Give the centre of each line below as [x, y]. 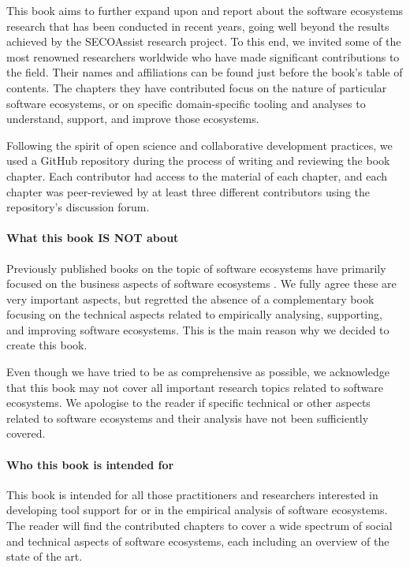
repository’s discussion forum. [78, 207]
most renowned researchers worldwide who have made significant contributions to [203, 56]
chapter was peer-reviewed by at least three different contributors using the [188, 191]
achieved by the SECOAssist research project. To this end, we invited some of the [204, 41]
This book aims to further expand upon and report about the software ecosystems [205, 10]
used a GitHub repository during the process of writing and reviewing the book [198, 160]
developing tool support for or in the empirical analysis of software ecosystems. [197, 510]
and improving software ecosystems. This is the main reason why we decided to [198, 329]
